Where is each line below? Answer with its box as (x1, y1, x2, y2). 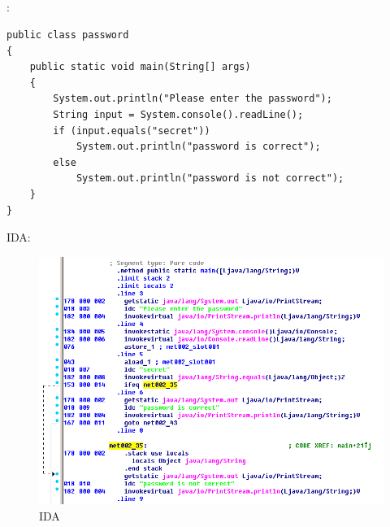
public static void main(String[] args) (29, 61, 251, 73)
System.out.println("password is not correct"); (76, 172, 344, 185)
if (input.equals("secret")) (53, 124, 210, 137)
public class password (6, 28, 129, 41)
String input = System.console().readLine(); (53, 108, 304, 120)
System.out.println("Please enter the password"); (53, 93, 332, 105)
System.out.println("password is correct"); (76, 141, 321, 153)
